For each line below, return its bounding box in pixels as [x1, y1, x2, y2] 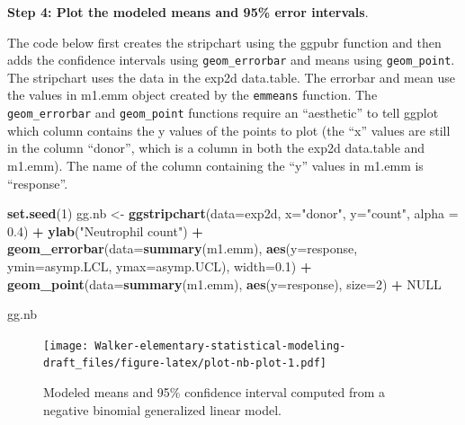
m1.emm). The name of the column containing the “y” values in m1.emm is [7, 155, 424, 174]
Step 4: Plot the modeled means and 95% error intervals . [7, 3, 369, 21]
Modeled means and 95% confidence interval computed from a [43, 383, 386, 401]
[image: [43, 339, 89, 352]
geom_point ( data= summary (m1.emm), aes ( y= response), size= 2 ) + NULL [7, 274, 442, 293]
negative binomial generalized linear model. [43, 400, 282, 419]
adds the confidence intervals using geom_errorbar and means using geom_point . [7, 50, 455, 69]
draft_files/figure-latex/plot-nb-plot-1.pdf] [43, 357, 326, 370]
